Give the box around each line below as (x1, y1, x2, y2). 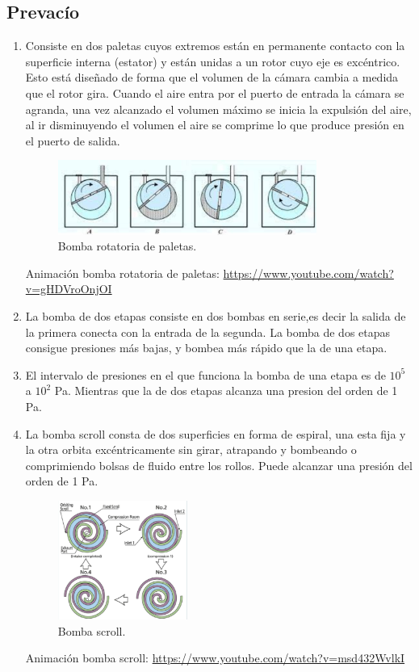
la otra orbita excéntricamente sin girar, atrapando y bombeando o (25, 441, 357, 458)
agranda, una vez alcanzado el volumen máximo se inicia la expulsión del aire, (25, 100, 412, 117)
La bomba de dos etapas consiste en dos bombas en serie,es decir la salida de (25, 307, 406, 324)
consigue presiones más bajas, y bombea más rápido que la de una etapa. (25, 339, 388, 356)
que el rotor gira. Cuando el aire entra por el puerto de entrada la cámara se (25, 84, 404, 101)
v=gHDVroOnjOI (25, 280, 112, 297)
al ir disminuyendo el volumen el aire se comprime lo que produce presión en (25, 116, 404, 133)
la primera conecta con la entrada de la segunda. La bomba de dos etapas (25, 323, 391, 340)
